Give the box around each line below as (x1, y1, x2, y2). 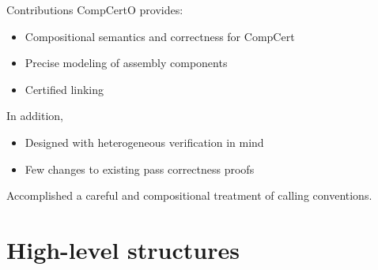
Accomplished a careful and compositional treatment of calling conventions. (6, 187, 372, 204)
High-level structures (6, 233, 240, 265)
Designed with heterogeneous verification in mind (25, 133, 264, 150)
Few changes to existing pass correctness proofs (25, 160, 255, 177)
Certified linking (25, 81, 104, 97)
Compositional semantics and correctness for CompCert (25, 28, 295, 44)
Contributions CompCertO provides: (6, 2, 183, 17)
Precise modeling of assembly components (25, 54, 228, 71)
